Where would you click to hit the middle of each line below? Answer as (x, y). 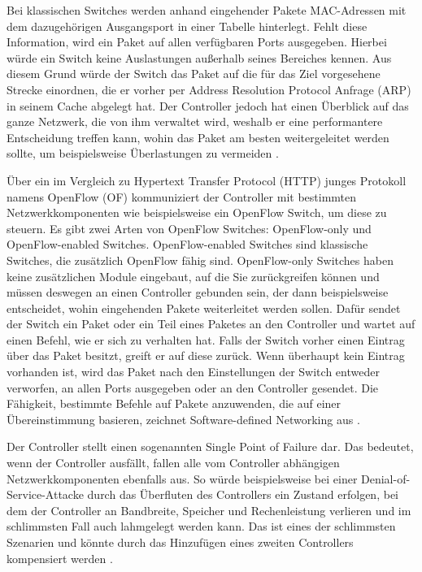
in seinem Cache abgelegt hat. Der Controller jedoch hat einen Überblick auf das (208, 105)
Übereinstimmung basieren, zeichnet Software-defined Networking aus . (183, 419)
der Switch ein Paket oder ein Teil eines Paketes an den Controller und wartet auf (211, 324)
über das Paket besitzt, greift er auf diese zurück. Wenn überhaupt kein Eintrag (206, 355)
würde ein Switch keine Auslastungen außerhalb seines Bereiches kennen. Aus (199, 57)
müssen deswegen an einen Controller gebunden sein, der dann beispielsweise (198, 292)
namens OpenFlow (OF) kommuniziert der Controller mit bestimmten (182, 196)
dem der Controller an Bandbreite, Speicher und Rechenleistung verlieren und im (209, 510)
